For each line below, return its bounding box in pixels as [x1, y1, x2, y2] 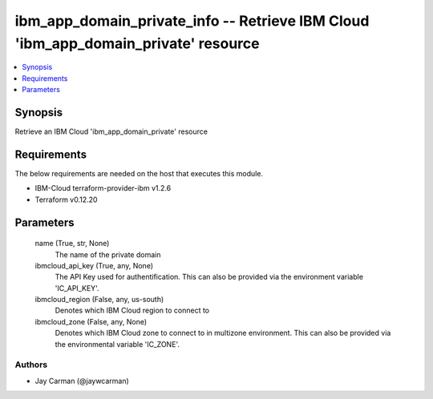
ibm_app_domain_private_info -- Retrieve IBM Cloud [14, 12, 370, 30]
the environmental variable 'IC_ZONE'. [55, 339, 180, 349]
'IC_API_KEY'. [55, 283, 99, 292]
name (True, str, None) [34, 239, 110, 248]
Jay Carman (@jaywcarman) [34, 376, 130, 385]
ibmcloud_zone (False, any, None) [34, 316, 148, 326]
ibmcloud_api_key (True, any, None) [34, 260, 154, 270]
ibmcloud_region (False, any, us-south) [34, 295, 164, 304]
